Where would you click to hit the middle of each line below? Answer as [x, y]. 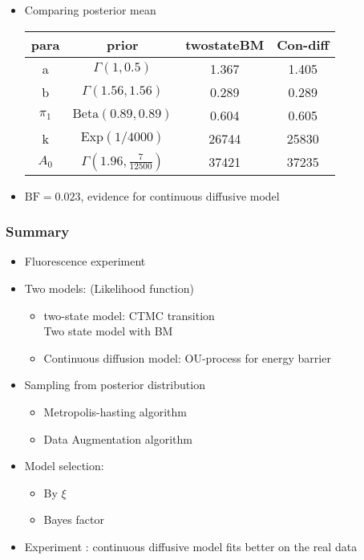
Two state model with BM [108, 331]
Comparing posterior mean [90, 10]
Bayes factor [74, 519]
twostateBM [225, 44]
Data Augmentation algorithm [118, 438]
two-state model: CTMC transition [129, 315]
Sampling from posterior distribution [115, 385]
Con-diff [303, 44]
